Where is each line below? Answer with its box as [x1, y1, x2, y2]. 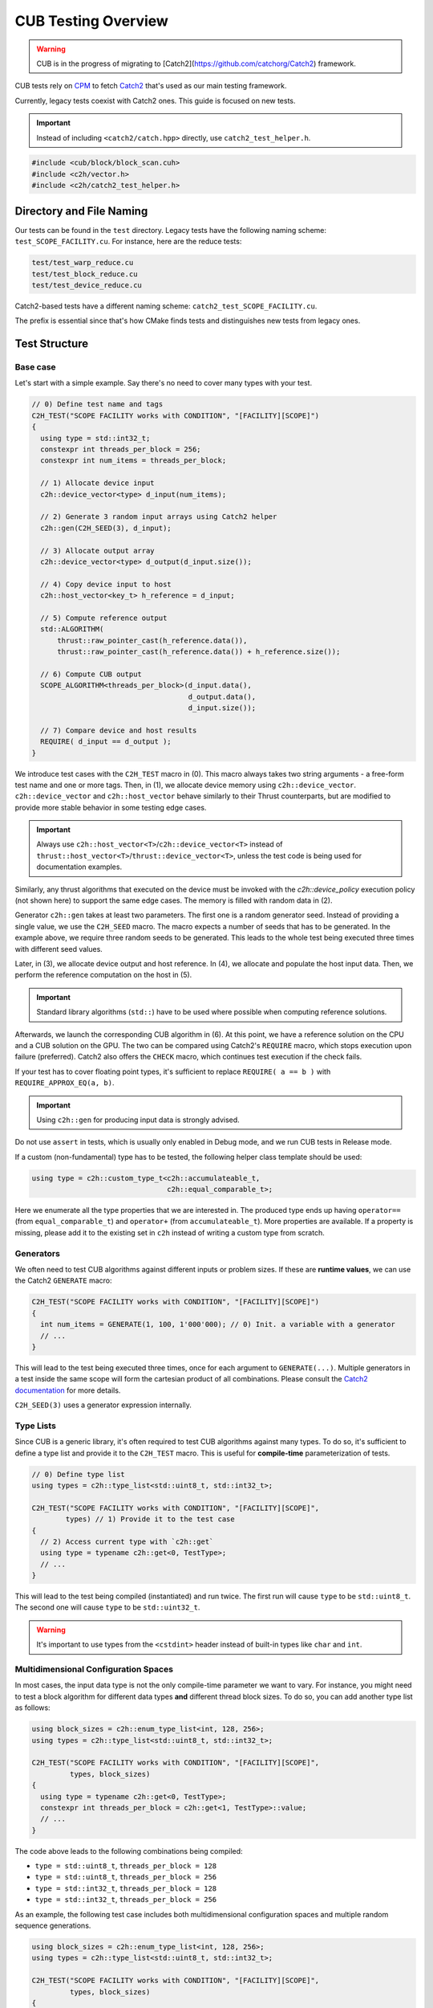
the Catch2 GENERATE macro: [14, 1275, 112, 1285]
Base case [14, 361, 56, 373]
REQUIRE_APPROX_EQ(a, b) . [14, 1078, 115, 1088]
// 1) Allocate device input [40, 479, 156, 488]
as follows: [14, 1703, 51, 1712]
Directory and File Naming [14, 204, 148, 218]
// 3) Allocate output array [40, 546, 156, 555]
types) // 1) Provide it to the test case [65, 1515, 236, 1524]
